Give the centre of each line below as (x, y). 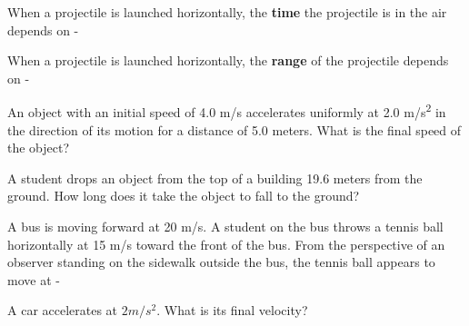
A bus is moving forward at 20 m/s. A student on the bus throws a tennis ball (225, 226)
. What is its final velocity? (232, 310)
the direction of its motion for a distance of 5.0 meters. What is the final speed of (234, 129)
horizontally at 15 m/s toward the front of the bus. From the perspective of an (226, 244)
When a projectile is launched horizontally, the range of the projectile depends (228, 60)
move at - (34, 279)
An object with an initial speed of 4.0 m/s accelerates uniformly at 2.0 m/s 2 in (227, 111)
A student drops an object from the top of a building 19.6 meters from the (215, 178)
